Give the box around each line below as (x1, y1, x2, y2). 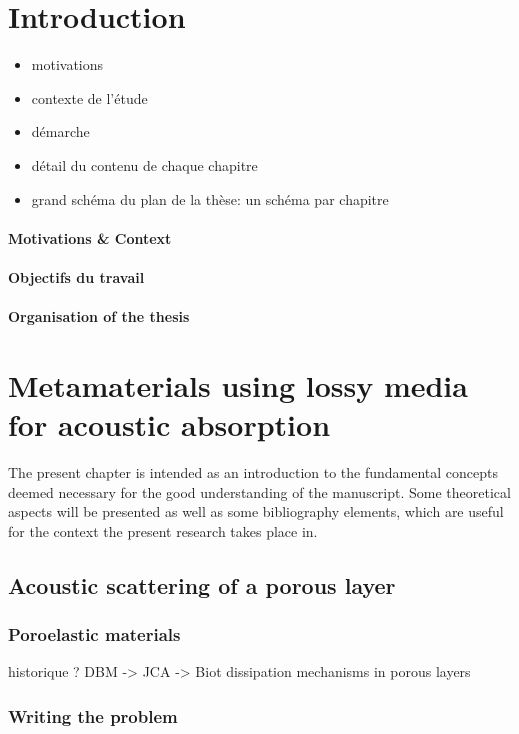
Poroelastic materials (8, 622, 181, 647)
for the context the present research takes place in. (8, 520, 318, 541)
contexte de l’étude (31, 87, 148, 108)
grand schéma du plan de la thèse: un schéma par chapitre (31, 188, 389, 209)
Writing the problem (8, 703, 178, 728)
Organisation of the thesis (8, 306, 190, 327)
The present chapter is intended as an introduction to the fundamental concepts (8, 461, 499, 482)
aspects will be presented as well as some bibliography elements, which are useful (8, 501, 504, 522)
